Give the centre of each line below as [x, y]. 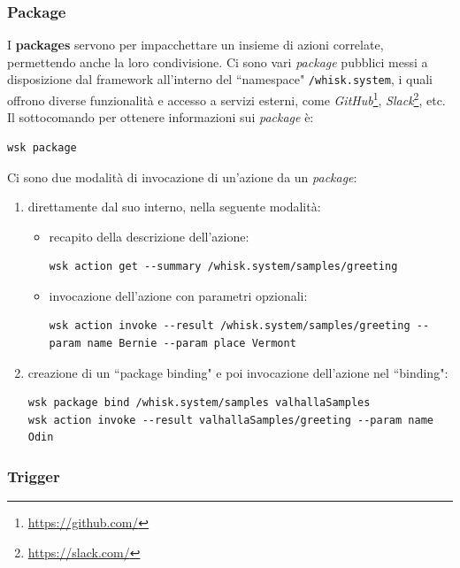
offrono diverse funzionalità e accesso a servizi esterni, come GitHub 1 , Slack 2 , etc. [226, 99]
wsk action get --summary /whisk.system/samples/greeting [223, 267]
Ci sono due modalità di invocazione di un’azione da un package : [182, 177]
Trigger [34, 476]
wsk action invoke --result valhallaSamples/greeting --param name [230, 420]
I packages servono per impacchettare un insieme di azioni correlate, [195, 45]
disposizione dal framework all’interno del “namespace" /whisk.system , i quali [220, 79]
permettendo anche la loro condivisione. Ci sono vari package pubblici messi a [218, 61]
